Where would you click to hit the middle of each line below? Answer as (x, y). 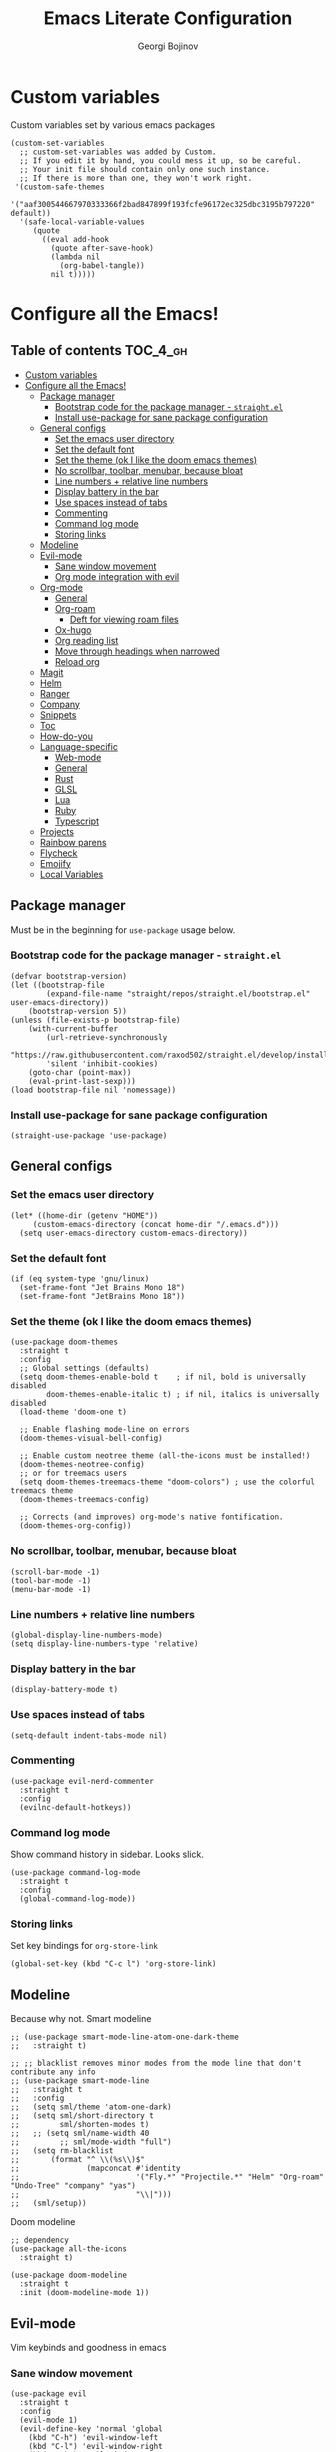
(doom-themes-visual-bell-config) (91, 1438)
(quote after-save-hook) (102, 248)
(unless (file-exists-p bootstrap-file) (96, 1020)
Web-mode (78, 757)
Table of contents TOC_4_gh (99, 350)
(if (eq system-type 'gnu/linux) (80, 1279)
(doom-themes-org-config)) (75, 1526)
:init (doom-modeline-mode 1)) (84, 2293)
